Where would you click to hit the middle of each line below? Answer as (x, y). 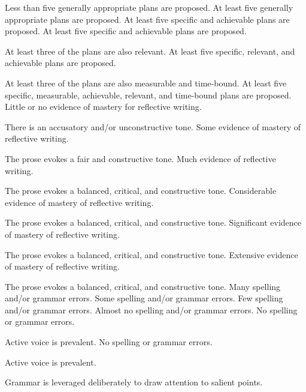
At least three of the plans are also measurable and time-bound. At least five (146, 83)
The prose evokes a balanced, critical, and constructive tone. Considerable (141, 191)
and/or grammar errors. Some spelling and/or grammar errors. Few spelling (144, 298)
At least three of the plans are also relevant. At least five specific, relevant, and (150, 51)
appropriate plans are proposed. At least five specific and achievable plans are (147, 19)
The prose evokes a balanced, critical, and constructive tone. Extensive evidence (152, 254)
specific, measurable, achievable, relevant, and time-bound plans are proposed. (148, 95)
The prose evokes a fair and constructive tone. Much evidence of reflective (140, 158)
